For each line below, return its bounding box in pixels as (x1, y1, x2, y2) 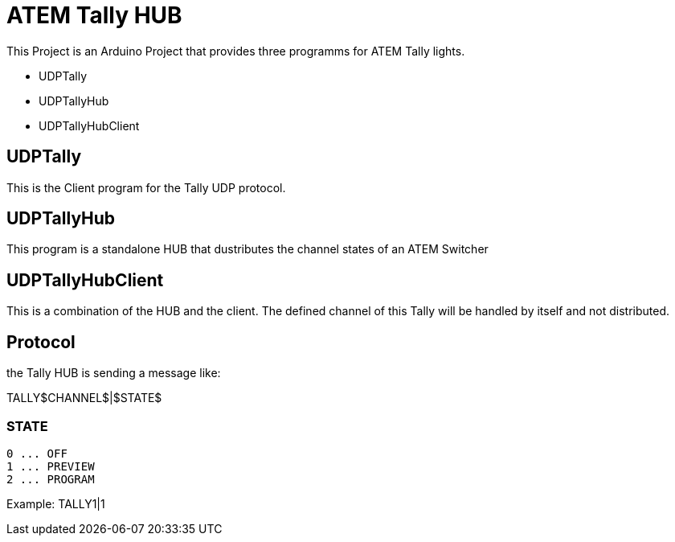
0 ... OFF (6, 446, 67, 460)
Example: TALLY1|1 (6, 496, 105, 511)
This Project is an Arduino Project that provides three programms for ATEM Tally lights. (6, 43, 465, 58)
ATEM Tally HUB (6, 2, 182, 29)
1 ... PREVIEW (6, 459, 95, 473)
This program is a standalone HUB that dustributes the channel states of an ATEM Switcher (6, 242, 489, 257)
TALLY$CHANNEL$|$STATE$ (6, 391, 162, 405)
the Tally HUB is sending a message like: (6, 366, 221, 380)
